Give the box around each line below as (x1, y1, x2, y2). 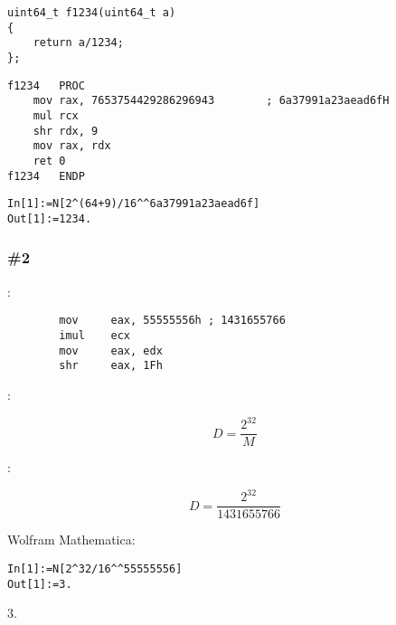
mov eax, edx (59, 344, 163, 357)
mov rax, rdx (33, 139, 111, 153)
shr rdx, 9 (33, 124, 99, 137)
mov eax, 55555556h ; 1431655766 (59, 314, 286, 327)
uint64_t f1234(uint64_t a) (7, 6, 176, 19)
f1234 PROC (7, 79, 85, 92)
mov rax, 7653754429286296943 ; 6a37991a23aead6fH (33, 94, 390, 108)
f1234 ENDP (7, 169, 85, 183)
